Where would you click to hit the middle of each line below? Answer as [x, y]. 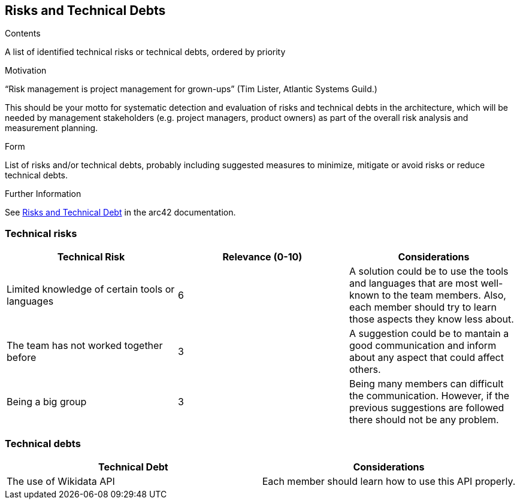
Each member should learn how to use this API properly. [389, 481]
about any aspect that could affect [426, 358]
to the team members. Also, [444, 295]
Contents [23, 34]
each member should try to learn [423, 307]
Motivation [26, 71]
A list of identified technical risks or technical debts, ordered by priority [145, 52]
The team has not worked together [85, 346]
